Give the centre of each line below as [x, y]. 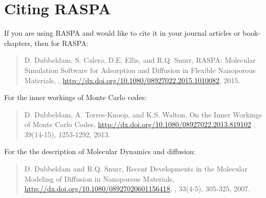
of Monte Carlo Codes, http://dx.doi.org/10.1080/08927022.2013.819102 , [140, 124]
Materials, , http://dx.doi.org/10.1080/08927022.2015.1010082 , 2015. [132, 80]
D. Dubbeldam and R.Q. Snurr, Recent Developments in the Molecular [136, 169]
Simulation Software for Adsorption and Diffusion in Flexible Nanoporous [140, 70]
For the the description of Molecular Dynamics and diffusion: [100, 151]
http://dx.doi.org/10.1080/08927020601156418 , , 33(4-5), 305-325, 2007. [137, 189]
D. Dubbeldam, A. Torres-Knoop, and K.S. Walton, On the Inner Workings [143, 114]
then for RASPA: [62, 43]
